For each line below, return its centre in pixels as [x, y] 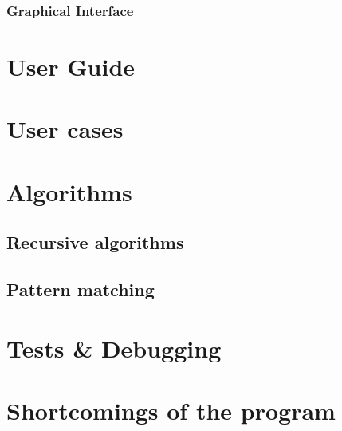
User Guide [71, 67]
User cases [65, 129]
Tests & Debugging [114, 348]
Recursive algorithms [95, 242]
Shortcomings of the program [171, 411]
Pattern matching [81, 289]
